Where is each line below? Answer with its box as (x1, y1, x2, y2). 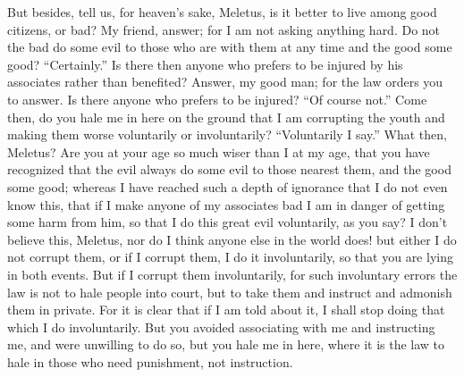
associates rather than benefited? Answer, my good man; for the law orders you (7, 72, 443, 91)
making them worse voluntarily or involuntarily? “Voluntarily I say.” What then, (7, 125, 447, 144)
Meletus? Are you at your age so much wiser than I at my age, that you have (7, 142, 430, 161)
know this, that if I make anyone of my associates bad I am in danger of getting (7, 195, 445, 214)
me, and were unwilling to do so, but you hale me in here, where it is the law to (7, 335, 445, 354)
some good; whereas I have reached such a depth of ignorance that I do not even (7, 177, 448, 196)
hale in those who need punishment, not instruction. (7, 352, 293, 371)
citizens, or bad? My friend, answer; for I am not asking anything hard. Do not (7, 20, 441, 38)
